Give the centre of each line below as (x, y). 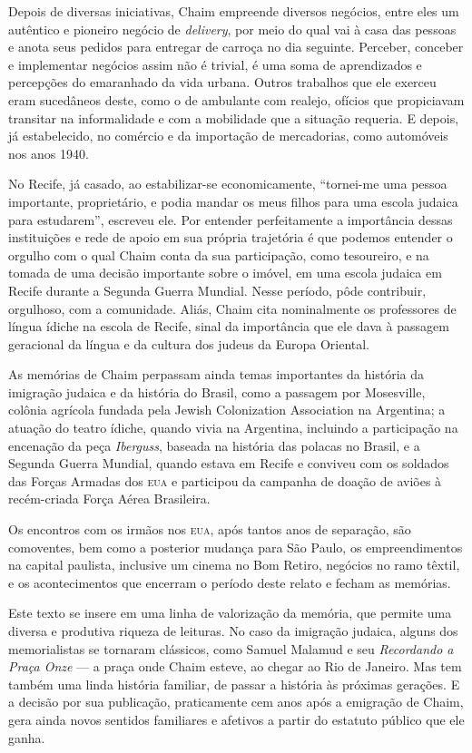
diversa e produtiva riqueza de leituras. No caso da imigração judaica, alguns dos (233, 631)
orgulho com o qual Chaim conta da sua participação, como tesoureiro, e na (219, 254)
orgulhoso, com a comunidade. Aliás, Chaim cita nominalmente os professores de (232, 308)
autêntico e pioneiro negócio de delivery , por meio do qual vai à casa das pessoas (232, 29)
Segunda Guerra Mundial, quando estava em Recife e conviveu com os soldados (229, 463)
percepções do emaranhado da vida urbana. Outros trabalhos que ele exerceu (222, 82)
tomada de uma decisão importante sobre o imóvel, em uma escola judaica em (225, 273)
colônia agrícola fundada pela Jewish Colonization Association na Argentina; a (227, 410)
